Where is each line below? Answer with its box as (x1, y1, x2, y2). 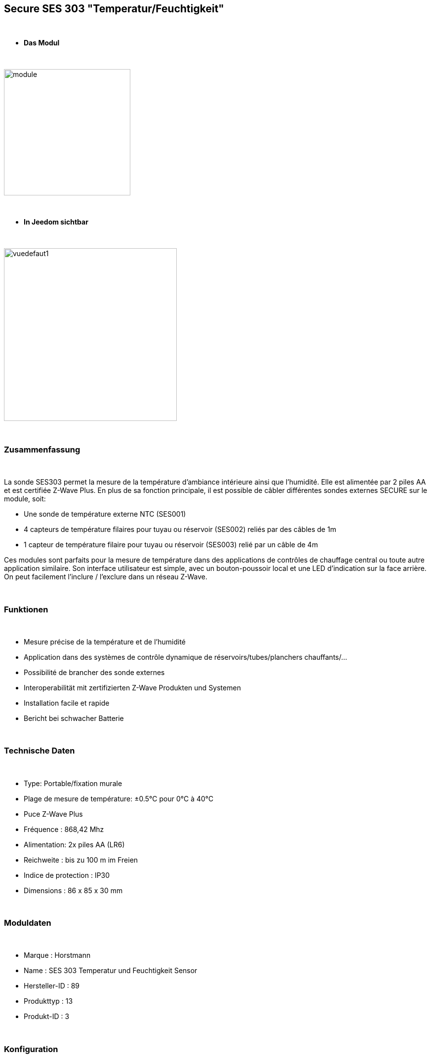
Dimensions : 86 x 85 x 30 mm (24, 886, 123, 895)
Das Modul (24, 38, 60, 47)
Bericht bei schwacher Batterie (24, 714, 124, 722)
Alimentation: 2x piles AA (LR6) (24, 840, 125, 849)
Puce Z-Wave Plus (24, 809, 83, 818)
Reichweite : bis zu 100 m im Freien (24, 855, 138, 864)
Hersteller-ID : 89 (24, 982, 80, 990)
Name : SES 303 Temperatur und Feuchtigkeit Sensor (24, 966, 197, 975)
